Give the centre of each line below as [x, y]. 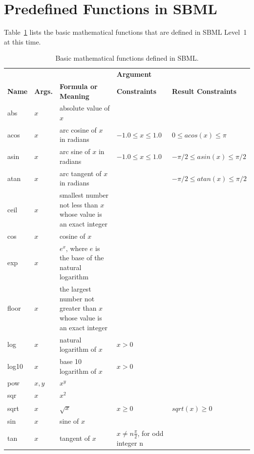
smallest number [84, 195]
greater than [78, 308]
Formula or [78, 86]
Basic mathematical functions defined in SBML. [127, 58]
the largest [75, 289]
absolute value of [85, 108]
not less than [79, 204]
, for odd [150, 433]
